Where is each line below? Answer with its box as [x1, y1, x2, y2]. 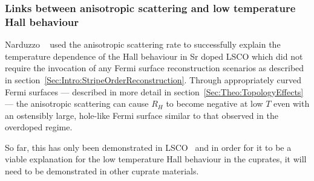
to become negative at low [166, 97, 263, 110]
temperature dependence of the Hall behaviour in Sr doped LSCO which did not [5, 49, 303, 62]
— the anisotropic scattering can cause [5, 97, 149, 110]
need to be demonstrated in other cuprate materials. [5, 165, 199, 177]
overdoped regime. [5, 121, 73, 133]
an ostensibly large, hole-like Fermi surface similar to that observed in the [5, 109, 278, 121]
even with [273, 97, 310, 110]
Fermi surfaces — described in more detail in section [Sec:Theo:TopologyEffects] [5, 85, 304, 98]
